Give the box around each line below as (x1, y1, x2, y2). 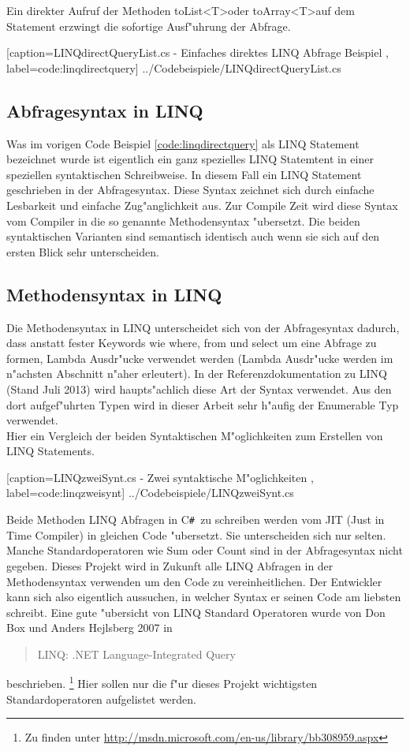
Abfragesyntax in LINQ (6, 98, 203, 122)
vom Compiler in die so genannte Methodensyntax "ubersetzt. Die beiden (6, 212, 360, 229)
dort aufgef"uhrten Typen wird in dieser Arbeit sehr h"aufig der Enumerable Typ (6, 396, 399, 413)
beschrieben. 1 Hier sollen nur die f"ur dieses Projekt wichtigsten (6, 673, 318, 692)
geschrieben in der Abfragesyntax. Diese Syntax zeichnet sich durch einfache (6, 181, 375, 198)
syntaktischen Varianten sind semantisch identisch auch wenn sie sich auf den (6, 228, 380, 245)
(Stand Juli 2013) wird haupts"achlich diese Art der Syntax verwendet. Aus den (6, 380, 392, 397)
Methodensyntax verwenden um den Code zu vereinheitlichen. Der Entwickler (6, 573, 382, 589)
